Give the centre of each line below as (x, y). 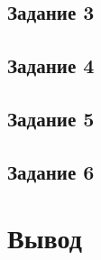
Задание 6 (51, 171)
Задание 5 (51, 118)
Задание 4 (51, 65)
